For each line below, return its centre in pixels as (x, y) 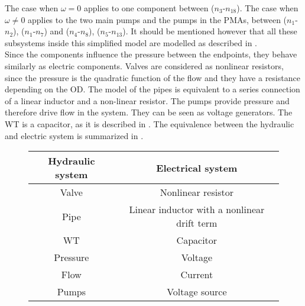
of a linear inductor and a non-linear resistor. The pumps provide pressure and (147, 100)
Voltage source (197, 292)
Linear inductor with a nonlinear (197, 210)
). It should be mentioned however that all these (210, 31)
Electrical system (197, 168)
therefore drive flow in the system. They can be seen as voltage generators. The (149, 112)
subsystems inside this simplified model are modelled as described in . (131, 42)
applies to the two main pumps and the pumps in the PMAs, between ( (158, 19)
